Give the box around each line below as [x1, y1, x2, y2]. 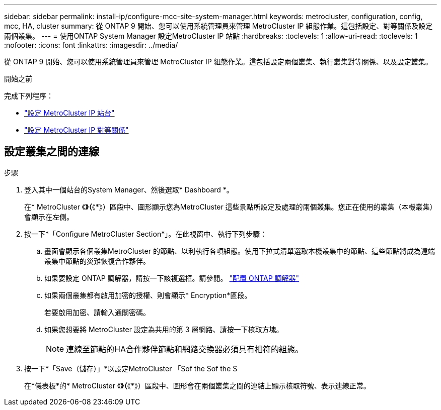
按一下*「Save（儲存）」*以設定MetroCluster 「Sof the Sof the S [24, 364, 238, 373]
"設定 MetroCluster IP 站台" [24, 109, 115, 117]
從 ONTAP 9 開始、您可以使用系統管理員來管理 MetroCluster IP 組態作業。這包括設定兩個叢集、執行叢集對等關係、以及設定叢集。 [4, 57, 432, 66]
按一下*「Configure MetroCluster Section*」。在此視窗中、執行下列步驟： [24, 229, 267, 238]
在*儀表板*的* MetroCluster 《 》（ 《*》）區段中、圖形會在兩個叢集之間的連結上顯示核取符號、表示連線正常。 [24, 381, 371, 390]
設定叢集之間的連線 [4, 145, 99, 158]
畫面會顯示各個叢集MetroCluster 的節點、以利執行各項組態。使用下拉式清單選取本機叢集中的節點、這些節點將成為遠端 [44, 246, 435, 255]
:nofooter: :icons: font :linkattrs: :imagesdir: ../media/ [4, 41, 178, 49]
